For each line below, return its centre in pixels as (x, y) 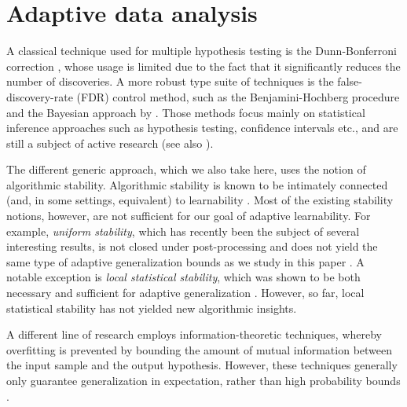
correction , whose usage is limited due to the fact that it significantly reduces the (203, 66)
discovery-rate (40, 96)
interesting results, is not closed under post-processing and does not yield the (192, 246)
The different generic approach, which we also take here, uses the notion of (186, 169)
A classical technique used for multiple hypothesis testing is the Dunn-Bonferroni (202, 51)
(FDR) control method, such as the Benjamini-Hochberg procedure (238, 96)
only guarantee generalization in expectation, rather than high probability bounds (203, 380)
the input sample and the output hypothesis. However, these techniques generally (202, 365)
